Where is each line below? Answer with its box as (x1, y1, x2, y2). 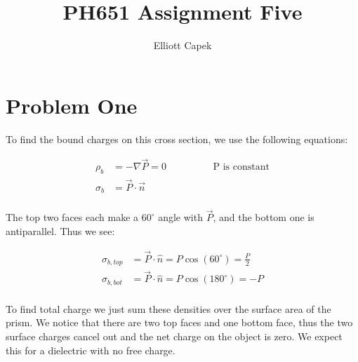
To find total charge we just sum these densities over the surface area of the (6, 301, 331, 316)
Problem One (6, 90, 138, 119)
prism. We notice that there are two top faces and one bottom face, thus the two (6, 315, 353, 330)
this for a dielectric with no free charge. (6, 342, 175, 357)
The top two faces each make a (6, 210, 139, 224)
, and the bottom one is (213, 210, 314, 224)
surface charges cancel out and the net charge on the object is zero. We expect (6, 329, 343, 344)
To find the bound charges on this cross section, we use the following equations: (6, 131, 348, 146)
